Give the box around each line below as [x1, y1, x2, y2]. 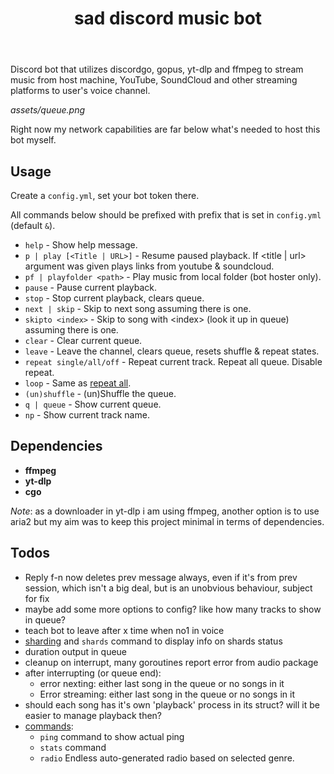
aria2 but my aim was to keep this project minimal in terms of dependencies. [10, 515, 325, 527]
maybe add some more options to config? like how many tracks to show [24, 603, 322, 615]
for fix [24, 592, 50, 604]
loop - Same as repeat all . [24, 377, 132, 389]
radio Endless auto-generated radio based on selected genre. [39, 752, 295, 764]
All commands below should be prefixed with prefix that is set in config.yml [10, 209, 322, 221]
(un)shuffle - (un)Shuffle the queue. [24, 388, 177, 399]
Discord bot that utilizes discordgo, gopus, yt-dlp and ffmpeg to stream [10, 63, 304, 76]
